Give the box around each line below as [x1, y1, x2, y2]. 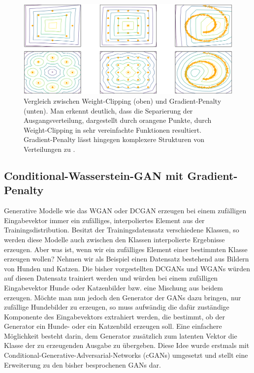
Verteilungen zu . [24, 143, 75, 154]
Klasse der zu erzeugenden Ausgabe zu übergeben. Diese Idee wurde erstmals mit [4, 340, 250, 350]
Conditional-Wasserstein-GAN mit [4, 168, 184, 183]
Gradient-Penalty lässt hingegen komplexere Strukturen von [24, 134, 204, 144]
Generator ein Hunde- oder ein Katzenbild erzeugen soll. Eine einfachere [4, 321, 222, 331]
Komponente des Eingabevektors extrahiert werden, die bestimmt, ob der [4, 311, 225, 321]
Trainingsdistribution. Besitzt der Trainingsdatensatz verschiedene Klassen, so [4, 225, 239, 235]
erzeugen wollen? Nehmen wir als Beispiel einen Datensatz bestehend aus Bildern [4, 254, 249, 264]
